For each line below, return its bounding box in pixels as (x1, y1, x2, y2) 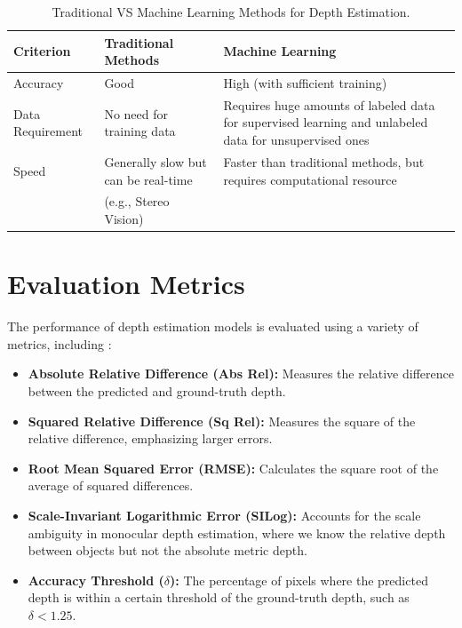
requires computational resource (223, 170, 397, 188)
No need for (104, 104, 169, 123)
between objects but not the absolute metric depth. (28, 541, 307, 560)
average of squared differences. (28, 476, 194, 495)
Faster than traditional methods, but (223, 152, 425, 171)
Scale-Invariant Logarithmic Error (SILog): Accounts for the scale (28, 505, 421, 524)
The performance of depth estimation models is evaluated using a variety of (7, 317, 418, 336)
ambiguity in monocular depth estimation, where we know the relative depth (28, 523, 446, 542)
